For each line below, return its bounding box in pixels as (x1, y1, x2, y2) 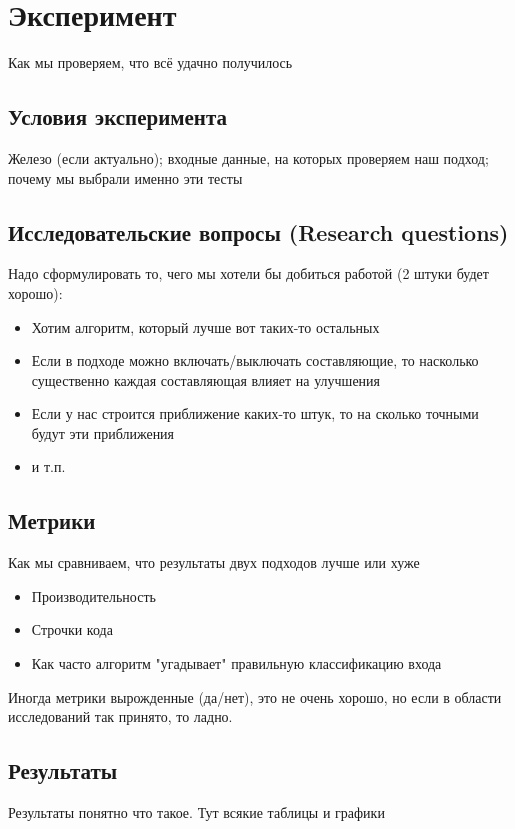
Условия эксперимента (8, 101, 228, 132)
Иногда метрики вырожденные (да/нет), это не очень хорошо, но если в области (8, 686, 502, 707)
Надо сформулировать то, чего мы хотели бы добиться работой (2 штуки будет (8, 263, 489, 284)
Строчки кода (31, 619, 113, 640)
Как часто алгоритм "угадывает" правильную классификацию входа (31, 653, 442, 674)
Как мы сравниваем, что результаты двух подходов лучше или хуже (8, 552, 420, 573)
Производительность (31, 585, 156, 606)
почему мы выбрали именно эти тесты (8, 167, 243, 188)
